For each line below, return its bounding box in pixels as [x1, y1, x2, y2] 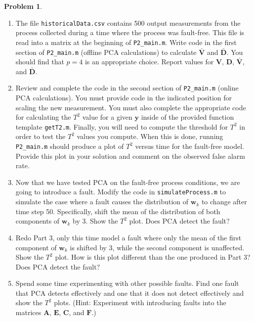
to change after [201, 196, 247, 207]
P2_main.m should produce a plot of [15, 141, 124, 151]
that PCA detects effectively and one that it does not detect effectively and [15, 287, 244, 298]
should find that [15, 56, 64, 67]
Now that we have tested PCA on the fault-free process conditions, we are [15, 177, 240, 187]
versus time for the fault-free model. [135, 141, 244, 151]
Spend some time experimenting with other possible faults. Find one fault [15, 278, 239, 288]
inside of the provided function [141, 112, 234, 122]
